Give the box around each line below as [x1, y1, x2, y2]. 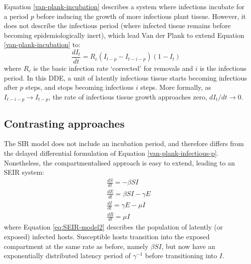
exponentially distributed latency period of [4, 250, 131, 261]
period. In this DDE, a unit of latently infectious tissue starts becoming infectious [4, 72, 247, 82]
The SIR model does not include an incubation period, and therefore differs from [4, 138, 244, 148]
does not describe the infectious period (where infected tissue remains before [4, 20, 231, 31]
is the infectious [200, 63, 247, 73]
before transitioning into [145, 250, 217, 261]
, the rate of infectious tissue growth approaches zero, [48, 91, 207, 101]
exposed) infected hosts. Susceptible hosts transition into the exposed [4, 231, 210, 241]
